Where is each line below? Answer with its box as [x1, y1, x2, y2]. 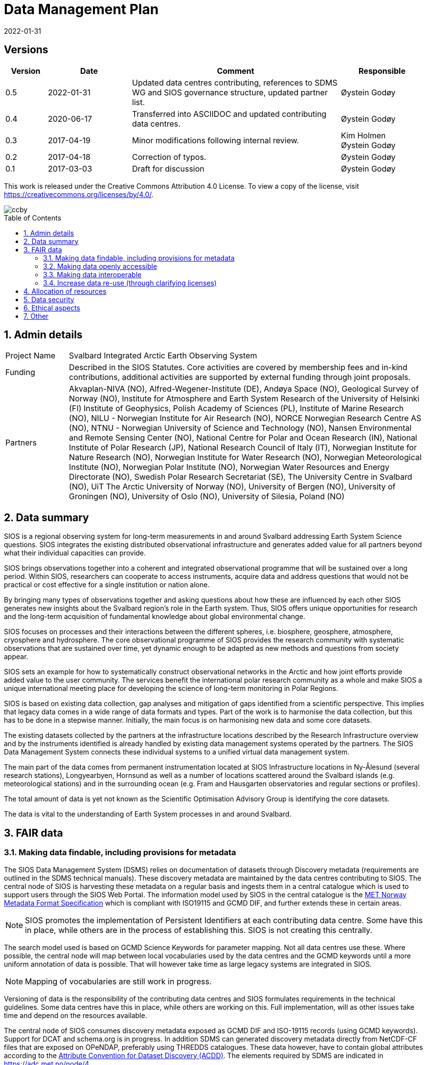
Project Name [5, 351, 56, 361]
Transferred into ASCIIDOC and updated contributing [132, 109, 327, 119]
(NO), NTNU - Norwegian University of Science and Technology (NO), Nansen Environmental [69, 423, 412, 433]
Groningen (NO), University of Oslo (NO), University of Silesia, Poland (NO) [69, 491, 345, 502]
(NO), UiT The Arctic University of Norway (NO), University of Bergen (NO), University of [69, 482, 396, 492]
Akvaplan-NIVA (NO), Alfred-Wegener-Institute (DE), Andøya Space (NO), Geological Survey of [69, 384, 419, 394]
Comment [217, 66, 254, 76]
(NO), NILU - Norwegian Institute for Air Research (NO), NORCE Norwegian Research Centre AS [69, 413, 422, 423]
